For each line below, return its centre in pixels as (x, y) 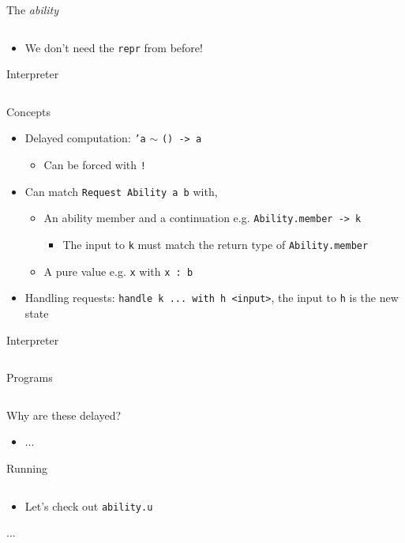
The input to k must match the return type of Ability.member (216, 245)
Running (27, 468)
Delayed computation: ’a (85, 138)
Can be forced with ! (95, 165)
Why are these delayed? (64, 415)
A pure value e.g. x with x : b (118, 271)
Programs (30, 377)
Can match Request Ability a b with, (121, 191)
